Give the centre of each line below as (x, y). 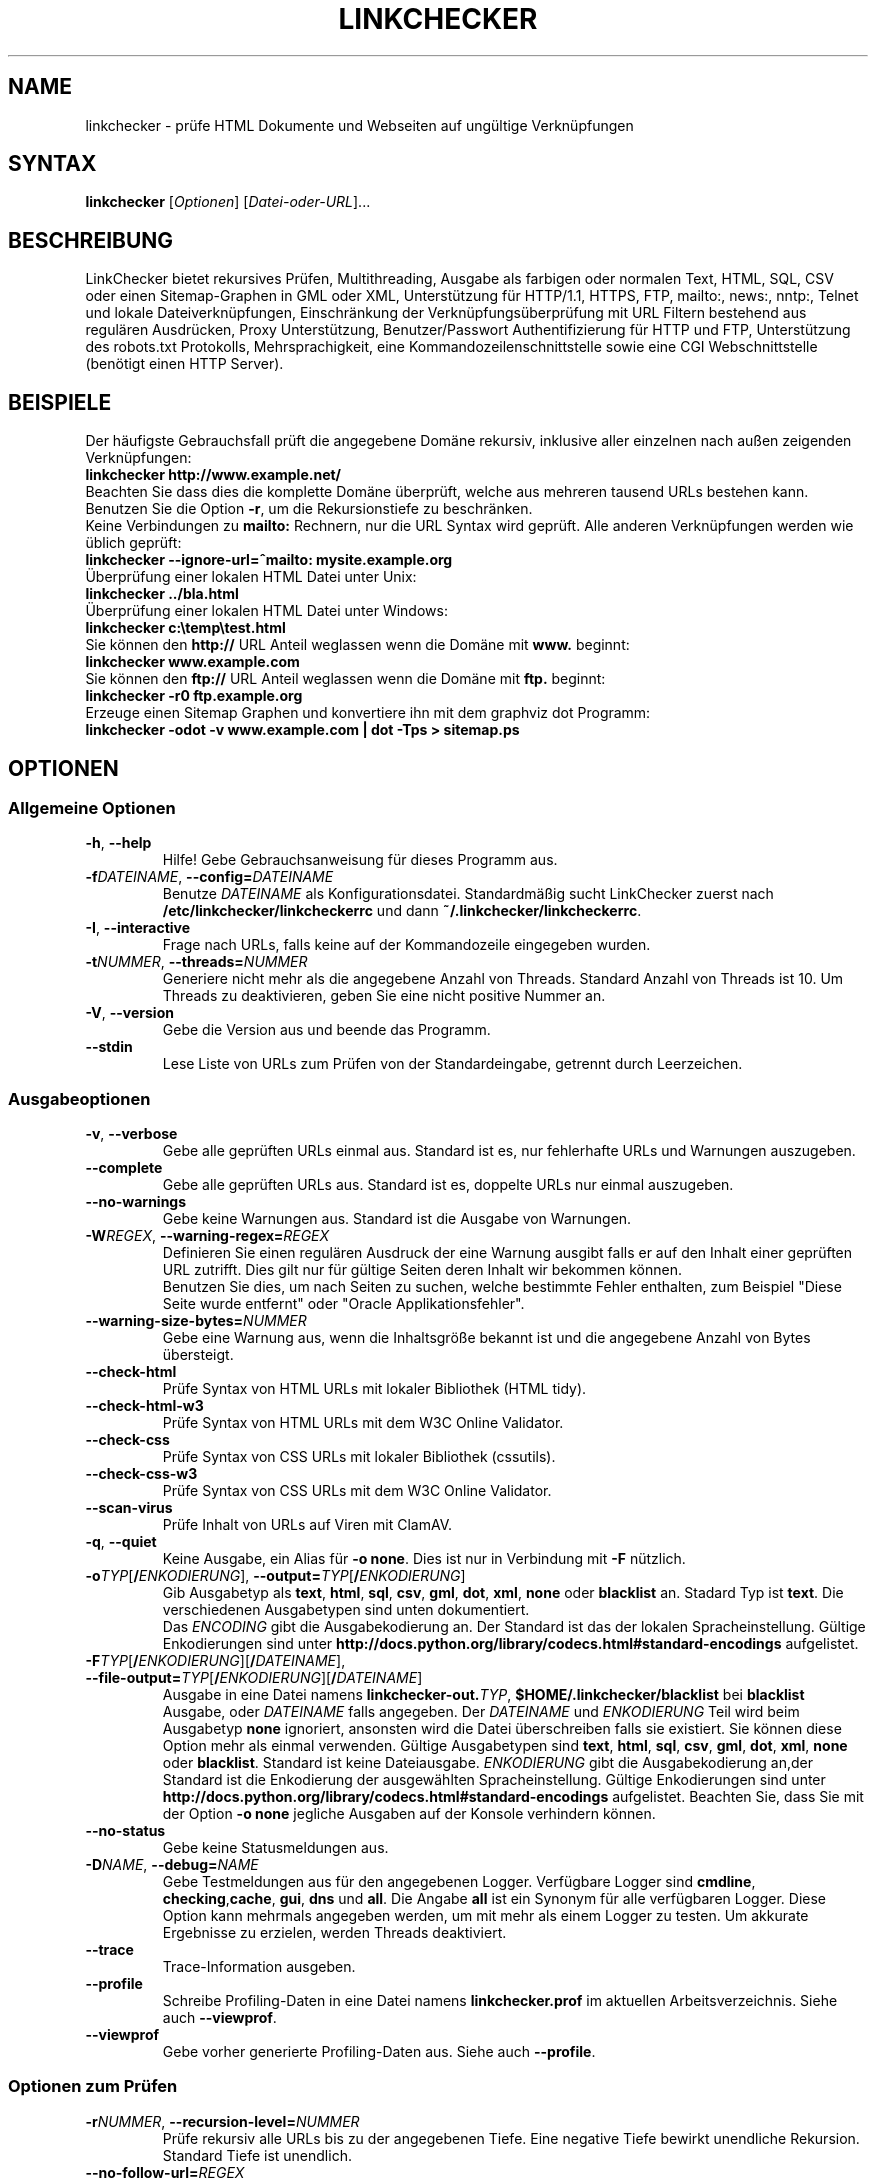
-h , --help (118, 843)
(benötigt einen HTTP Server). (184, 364)
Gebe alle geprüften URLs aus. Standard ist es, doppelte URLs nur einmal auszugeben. (448, 1185)
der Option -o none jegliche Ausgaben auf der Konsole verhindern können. (409, 1814)
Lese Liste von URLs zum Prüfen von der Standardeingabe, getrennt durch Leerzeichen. (452, 1064)
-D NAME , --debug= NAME (172, 1865)
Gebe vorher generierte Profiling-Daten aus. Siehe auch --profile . (379, 2052)
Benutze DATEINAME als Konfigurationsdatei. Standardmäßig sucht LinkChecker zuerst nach (468, 894)
